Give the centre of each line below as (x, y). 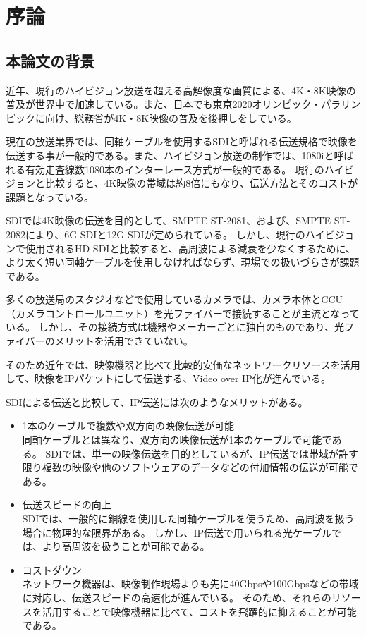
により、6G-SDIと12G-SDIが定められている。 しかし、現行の (165, 234)
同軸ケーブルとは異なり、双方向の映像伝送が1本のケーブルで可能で (177, 440)
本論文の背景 (50, 60)
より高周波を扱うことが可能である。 (126, 546)
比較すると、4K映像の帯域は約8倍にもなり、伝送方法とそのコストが (201, 183)
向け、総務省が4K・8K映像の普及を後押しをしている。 (171, 117)
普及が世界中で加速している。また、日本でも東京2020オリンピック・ (164, 104)
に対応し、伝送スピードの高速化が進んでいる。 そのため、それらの (177, 597)
